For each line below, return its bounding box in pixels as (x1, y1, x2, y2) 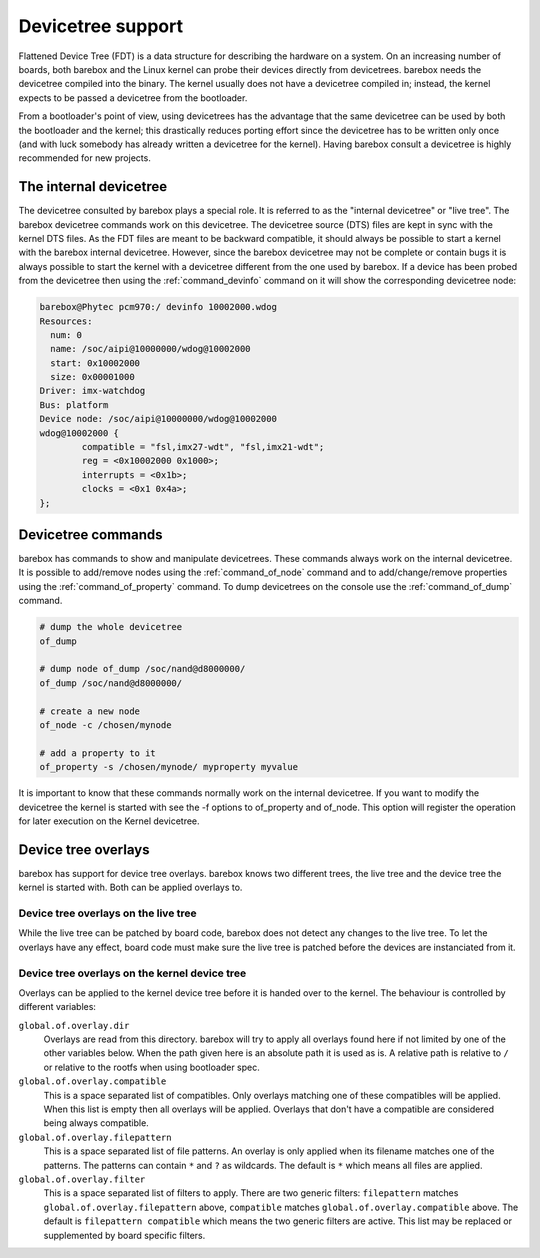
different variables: (18, 1001, 97, 1013)
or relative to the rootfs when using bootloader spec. (43, 1061, 260, 1073)
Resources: (39, 315, 93, 327)
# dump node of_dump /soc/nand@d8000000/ (39, 663, 246, 675)
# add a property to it (39, 747, 157, 759)
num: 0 (50, 329, 83, 340)
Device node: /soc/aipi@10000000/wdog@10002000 (39, 413, 277, 425)
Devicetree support (18, 15, 184, 37)
